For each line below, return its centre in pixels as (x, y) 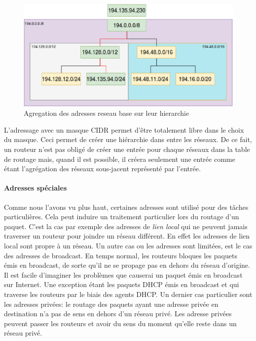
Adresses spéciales (36, 188)
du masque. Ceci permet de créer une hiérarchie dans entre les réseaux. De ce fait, (128, 139)
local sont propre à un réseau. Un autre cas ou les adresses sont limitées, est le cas (128, 245)
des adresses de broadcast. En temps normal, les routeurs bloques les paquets (121, 255)
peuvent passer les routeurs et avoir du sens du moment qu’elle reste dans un (120, 323)
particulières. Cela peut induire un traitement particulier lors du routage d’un (122, 217)
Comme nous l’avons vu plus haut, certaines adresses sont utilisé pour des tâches (126, 207)
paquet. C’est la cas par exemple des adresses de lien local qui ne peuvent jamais (126, 226)
